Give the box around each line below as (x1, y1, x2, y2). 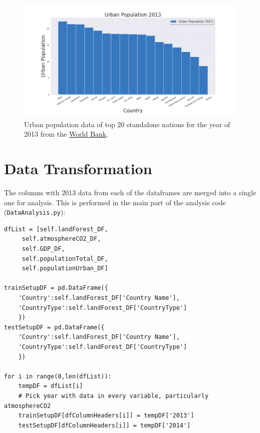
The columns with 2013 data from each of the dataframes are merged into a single (4, 187, 256, 197)
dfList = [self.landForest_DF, (4, 225, 108, 233)
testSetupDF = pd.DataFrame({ (4, 323, 105, 331)
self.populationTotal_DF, (22, 255, 108, 262)
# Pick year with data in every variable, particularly (18, 392, 209, 399)
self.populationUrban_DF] (22, 265, 108, 272)
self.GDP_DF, (22, 245, 65, 253)
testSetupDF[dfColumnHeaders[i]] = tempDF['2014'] (18, 421, 191, 429)
